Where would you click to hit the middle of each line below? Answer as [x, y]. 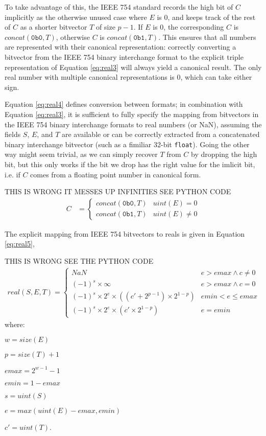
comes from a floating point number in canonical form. [116, 174]
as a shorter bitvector [54, 27]
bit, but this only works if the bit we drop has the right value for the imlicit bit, [130, 164]
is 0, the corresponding [188, 27]
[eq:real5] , [20, 244]
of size [106, 27]
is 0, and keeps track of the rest [206, 17]
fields [13, 134]
